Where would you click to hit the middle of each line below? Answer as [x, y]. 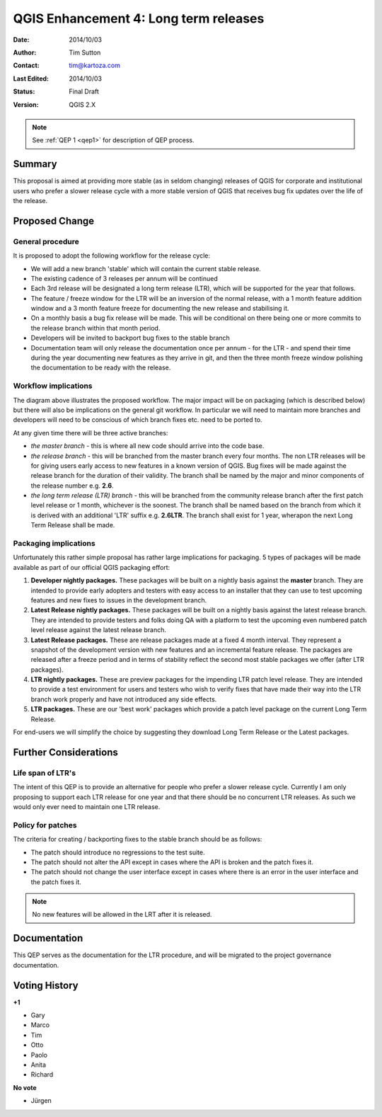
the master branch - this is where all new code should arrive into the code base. [147, 446]
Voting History [46, 985]
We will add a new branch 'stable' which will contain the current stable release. [146, 268]
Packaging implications [54, 544]
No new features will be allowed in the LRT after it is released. [122, 915]
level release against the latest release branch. [98, 630]
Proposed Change [54, 220]
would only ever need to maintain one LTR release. [87, 806]
